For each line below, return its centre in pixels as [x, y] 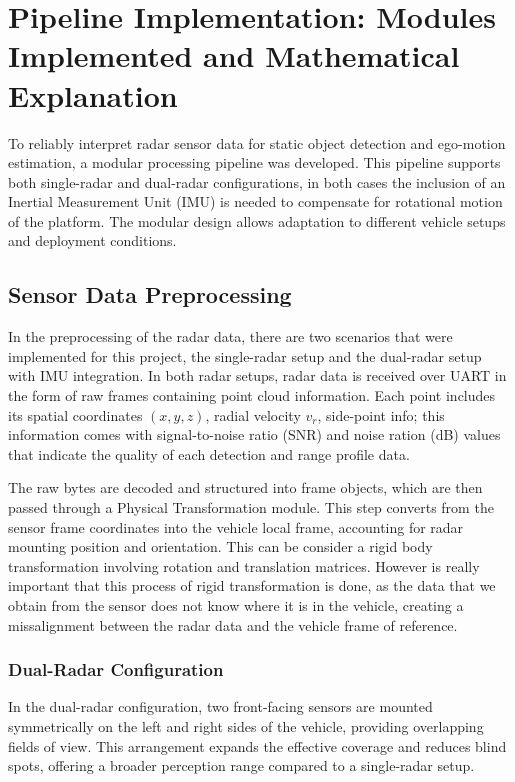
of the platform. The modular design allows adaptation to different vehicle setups [257, 220]
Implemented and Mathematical [234, 55]
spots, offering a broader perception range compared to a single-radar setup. [241, 765]
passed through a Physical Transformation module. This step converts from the [251, 507]
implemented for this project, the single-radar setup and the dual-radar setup [245, 355]
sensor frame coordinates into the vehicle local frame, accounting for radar [236, 526]
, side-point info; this [381, 414]
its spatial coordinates [75, 414]
